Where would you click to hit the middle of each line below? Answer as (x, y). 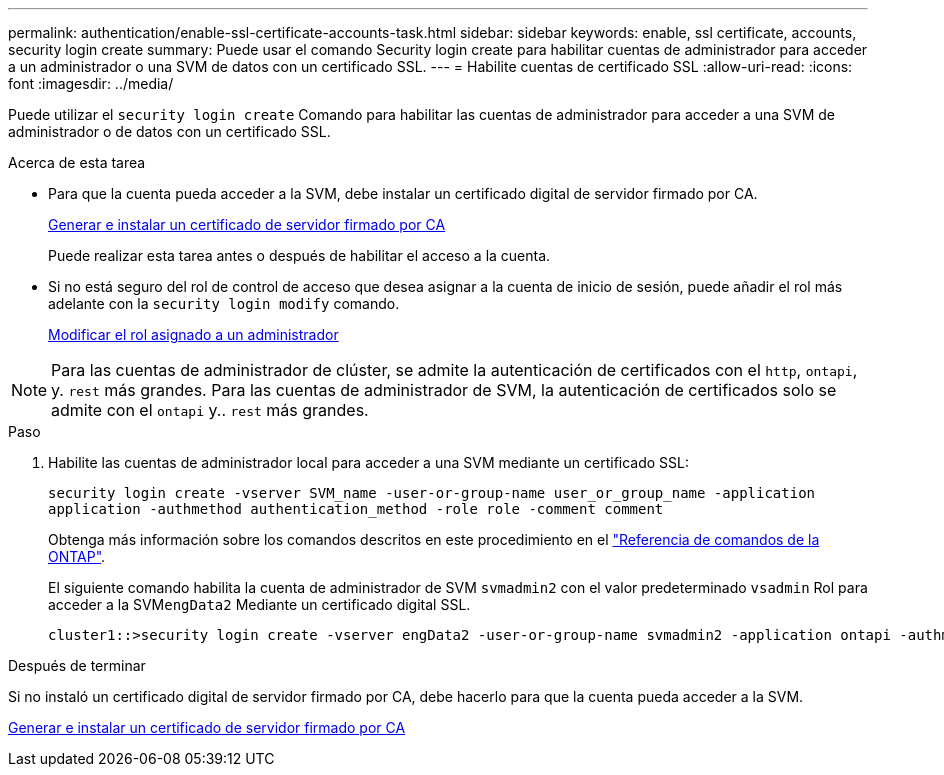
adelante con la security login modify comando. (224, 303)
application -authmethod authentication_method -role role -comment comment (356, 509)
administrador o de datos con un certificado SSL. (169, 131)
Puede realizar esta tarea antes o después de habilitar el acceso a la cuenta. (299, 255)
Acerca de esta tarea (77, 162)
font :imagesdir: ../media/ (91, 83)
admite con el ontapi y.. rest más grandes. (210, 410)
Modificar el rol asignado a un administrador (193, 334)
